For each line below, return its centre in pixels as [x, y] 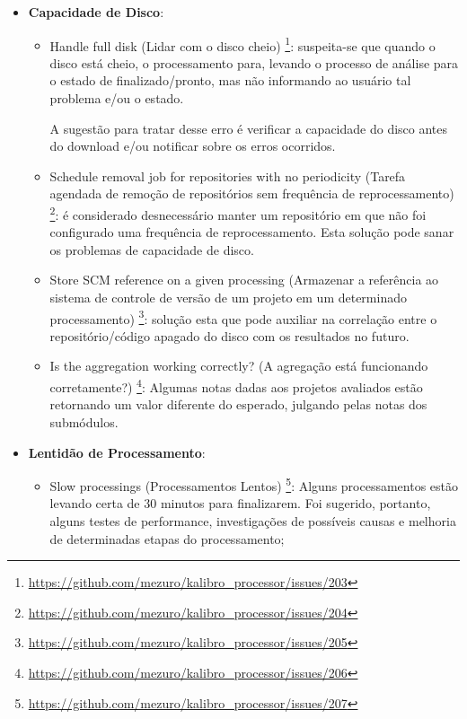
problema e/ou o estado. [117, 98]
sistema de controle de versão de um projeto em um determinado [228, 298]
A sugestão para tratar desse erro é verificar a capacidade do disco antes [249, 128]
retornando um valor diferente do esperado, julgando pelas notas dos [238, 404]
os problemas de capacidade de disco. [152, 249]
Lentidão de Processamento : [117, 452]
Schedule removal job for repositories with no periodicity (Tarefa [228, 175]
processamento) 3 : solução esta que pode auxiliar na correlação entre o [243, 317]
